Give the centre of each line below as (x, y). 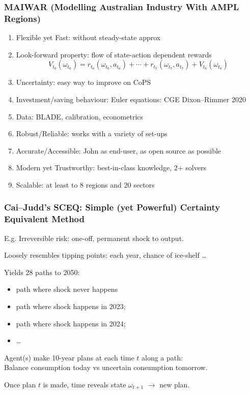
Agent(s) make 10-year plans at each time (69, 357)
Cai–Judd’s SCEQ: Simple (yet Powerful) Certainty (112, 207)
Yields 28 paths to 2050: (42, 272)
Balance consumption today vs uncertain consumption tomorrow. (106, 367)
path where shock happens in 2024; (71, 323)
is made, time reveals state (85, 384)
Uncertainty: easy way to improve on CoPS (84, 82)
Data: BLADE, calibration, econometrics (80, 116)
